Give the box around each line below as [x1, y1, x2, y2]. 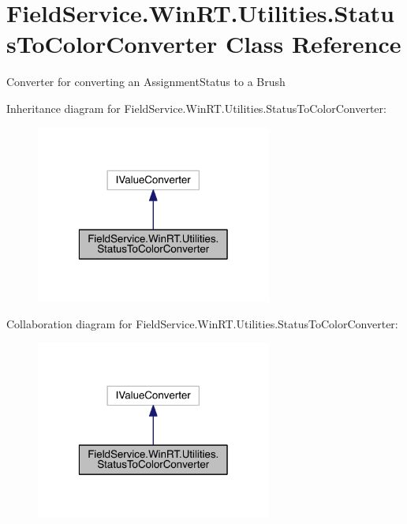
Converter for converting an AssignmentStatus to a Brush [6, 73, 286, 90]
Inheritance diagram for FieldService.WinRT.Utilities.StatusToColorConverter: [6, 99, 386, 116]
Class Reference [225, 28, 401, 60]
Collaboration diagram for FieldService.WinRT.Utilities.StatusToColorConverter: [6, 316, 398, 332]
